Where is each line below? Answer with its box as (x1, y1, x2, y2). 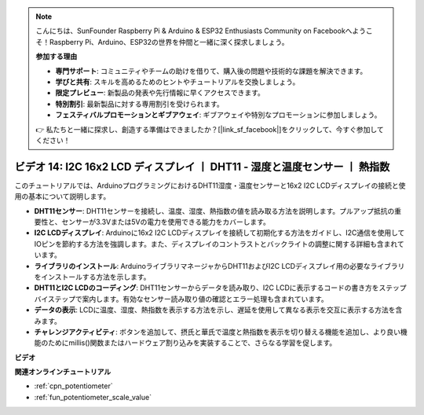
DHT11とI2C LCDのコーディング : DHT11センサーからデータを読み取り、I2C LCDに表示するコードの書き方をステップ (34, 283, 408, 292)
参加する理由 (35, 52, 78, 61)
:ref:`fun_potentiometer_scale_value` (34, 392, 152, 402)
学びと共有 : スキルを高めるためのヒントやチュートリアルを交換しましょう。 (55, 77, 300, 86)
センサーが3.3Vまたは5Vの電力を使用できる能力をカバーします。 (61, 217, 271, 226)
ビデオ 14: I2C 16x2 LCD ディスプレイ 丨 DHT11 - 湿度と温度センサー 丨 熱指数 (14, 160, 390, 173)
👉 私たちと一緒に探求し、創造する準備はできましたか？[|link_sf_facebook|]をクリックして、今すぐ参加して (35, 124, 384, 134)
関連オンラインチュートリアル (14, 367, 111, 376)
